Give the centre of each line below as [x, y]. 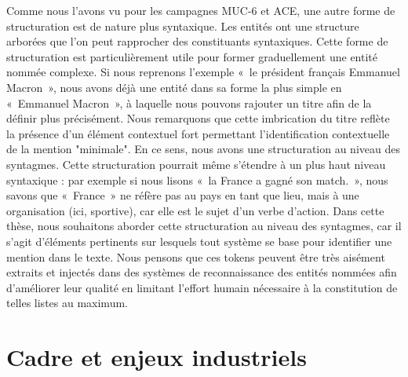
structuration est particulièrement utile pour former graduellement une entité [192, 56]
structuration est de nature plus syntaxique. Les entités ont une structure [183, 26]
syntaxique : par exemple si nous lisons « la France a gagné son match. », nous [197, 179]
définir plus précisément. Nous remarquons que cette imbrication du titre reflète [198, 118]
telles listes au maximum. [67, 303]
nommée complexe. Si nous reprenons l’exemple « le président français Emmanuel [203, 72]
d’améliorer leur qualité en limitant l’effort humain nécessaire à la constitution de [202, 287]
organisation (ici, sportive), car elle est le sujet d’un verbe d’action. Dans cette [195, 210]
